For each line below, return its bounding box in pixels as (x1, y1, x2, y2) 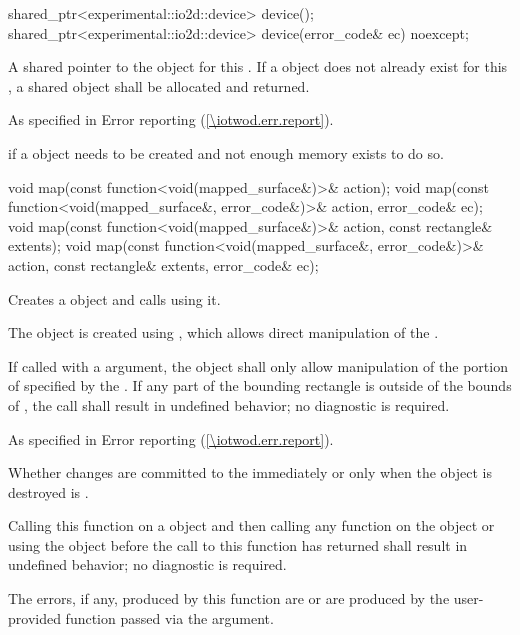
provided (8, 607, 61, 628)
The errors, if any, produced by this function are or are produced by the (8, 588, 450, 609)
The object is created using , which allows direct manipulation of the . (8, 322, 439, 343)
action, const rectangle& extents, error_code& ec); (8, 254, 319, 275)
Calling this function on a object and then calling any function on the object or (8, 515, 495, 536)
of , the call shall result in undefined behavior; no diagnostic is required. (8, 394, 450, 415)
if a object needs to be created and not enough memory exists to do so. (8, 142, 444, 163)
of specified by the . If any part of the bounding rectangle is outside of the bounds (8, 375, 512, 396)
